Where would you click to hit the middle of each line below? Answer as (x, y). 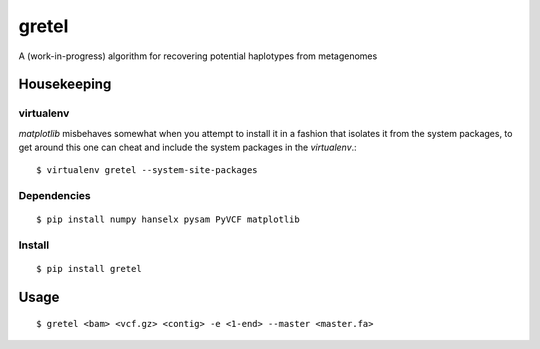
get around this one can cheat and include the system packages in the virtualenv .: (187, 147)
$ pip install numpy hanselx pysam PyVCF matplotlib (168, 219)
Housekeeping (65, 84)
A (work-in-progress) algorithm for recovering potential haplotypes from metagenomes (198, 56)
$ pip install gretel (89, 269)
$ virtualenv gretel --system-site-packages (147, 170)
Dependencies (55, 196)
